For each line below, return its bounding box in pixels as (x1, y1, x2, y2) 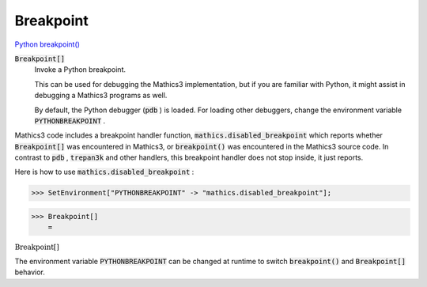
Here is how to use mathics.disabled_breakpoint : (14, 167, 195, 177)
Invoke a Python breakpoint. (34, 65, 127, 74)
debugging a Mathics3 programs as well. (34, 91, 168, 100)
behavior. (14, 267, 45, 277)
